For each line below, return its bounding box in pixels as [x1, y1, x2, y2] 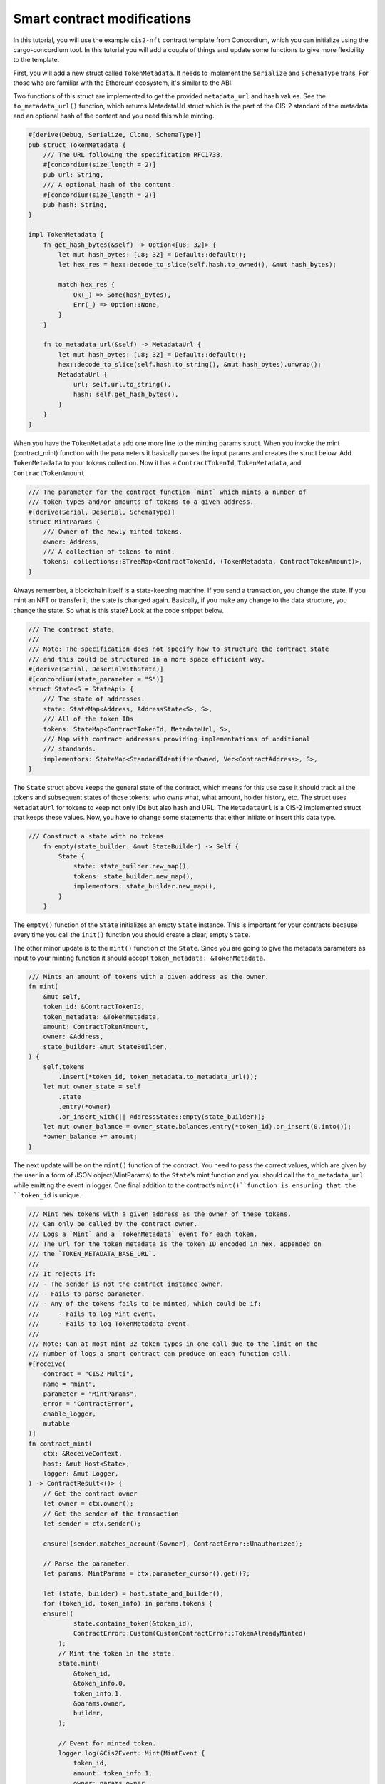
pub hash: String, [43, 201, 108, 208]
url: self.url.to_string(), [73, 380, 171, 389]
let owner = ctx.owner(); [43, 1499, 134, 1508]
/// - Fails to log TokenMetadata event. [28, 1320, 190, 1328]
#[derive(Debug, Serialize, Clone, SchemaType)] [28, 131, 202, 139]
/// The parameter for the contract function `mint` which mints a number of [28, 487, 307, 496]
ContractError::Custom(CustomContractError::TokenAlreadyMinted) [73, 1629, 307, 1638]
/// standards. [43, 745, 96, 753]
